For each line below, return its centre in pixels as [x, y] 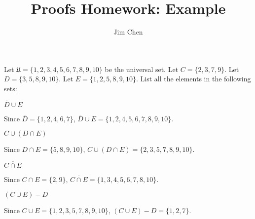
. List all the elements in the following [194, 79]
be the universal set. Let [142, 69]
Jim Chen [128, 32]
